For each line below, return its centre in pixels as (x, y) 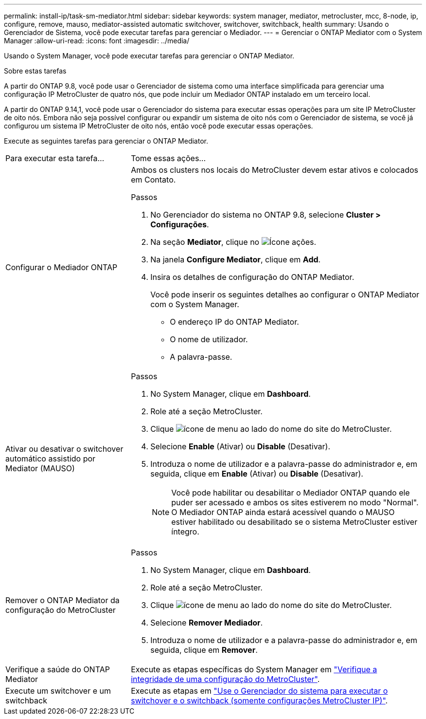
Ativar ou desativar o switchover (64, 449)
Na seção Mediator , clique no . (233, 242)
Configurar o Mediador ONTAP (62, 267)
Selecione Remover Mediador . (207, 623)
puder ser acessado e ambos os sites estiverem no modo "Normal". (295, 502)
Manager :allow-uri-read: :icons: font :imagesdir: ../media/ (97, 41)
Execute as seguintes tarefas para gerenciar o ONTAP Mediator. (106, 141)
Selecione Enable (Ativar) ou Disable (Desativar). (240, 446)
